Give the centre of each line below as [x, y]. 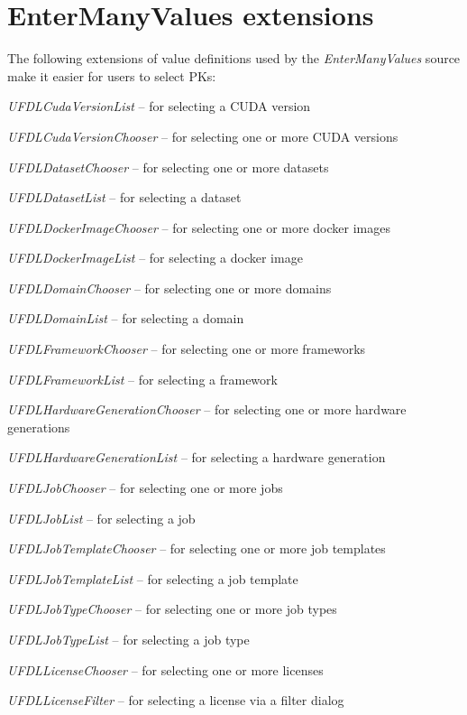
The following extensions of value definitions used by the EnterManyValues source [234, 58]
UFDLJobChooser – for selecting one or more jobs [145, 488]
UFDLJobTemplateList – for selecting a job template [153, 578]
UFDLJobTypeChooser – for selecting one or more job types [172, 609]
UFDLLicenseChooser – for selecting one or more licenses [165, 669]
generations [39, 427]
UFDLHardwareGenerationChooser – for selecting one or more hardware [207, 409]
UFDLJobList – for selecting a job [101, 518]
